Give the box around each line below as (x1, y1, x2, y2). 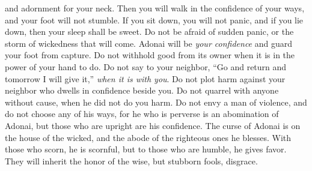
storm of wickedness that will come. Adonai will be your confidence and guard (5, 37, 292, 49)
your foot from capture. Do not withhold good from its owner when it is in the (5, 49, 295, 61)
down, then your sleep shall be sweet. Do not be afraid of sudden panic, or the (5, 25, 294, 38)
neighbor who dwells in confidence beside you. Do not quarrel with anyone (5, 84, 279, 97)
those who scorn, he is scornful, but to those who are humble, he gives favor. (5, 143, 287, 155)
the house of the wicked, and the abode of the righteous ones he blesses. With (5, 131, 292, 143)
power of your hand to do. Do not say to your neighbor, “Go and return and (5, 60, 287, 73)
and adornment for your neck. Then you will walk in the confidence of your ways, (5, 2, 305, 14)
